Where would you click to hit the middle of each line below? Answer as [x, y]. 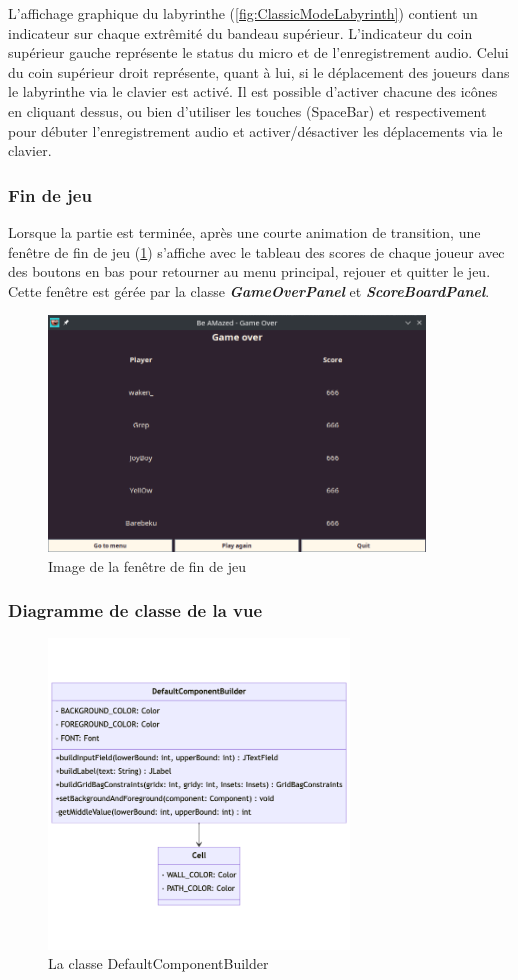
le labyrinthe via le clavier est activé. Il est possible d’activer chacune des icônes [253, 91]
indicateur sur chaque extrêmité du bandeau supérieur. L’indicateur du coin [240, 32]
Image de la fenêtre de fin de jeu [147, 565]
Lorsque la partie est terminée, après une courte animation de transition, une [244, 231]
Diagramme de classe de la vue [135, 610]
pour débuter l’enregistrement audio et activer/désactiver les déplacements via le [255, 130]
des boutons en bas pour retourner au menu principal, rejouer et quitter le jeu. [249, 271]
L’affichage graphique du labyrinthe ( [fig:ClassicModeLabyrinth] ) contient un [243, 13]
